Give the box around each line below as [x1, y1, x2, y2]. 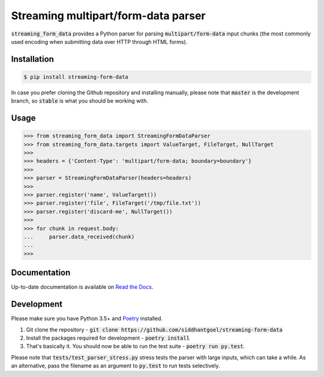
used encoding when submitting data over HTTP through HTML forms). [11, 38, 188, 45]
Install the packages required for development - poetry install [26, 334, 190, 342]
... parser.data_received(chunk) [23, 234, 135, 240]
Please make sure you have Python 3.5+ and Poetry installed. [11, 315, 163, 322]
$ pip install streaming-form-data [23, 73, 128, 80]
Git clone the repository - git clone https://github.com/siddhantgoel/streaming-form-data [26, 326, 283, 333]
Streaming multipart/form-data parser [11, 9, 206, 22]
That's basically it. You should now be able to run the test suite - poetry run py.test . [26, 343, 245, 350]
